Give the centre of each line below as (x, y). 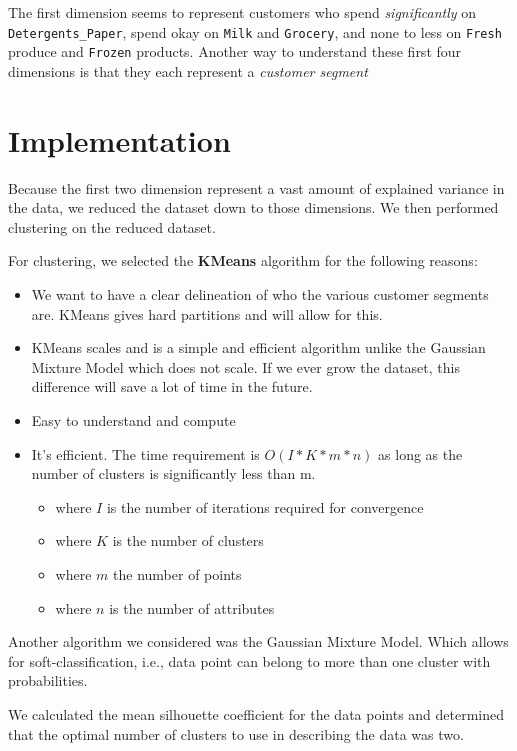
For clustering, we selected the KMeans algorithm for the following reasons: (243, 260)
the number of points (177, 573)
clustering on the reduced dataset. (112, 226)
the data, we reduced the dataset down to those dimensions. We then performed (253, 207)
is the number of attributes (192, 607)
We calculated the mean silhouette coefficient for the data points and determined (256, 713)
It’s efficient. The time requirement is (145, 453)
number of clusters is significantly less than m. (173, 473)
